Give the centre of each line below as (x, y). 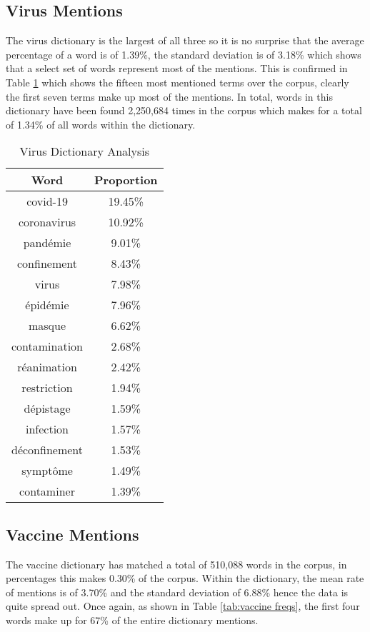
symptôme (47, 471)
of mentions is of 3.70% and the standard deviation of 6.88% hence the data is (177, 592)
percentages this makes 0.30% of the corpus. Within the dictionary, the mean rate (185, 578)
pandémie (47, 243)
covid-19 (47, 201)
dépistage (47, 408)
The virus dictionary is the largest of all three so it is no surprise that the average (185, 40)
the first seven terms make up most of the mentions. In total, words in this (169, 96)
